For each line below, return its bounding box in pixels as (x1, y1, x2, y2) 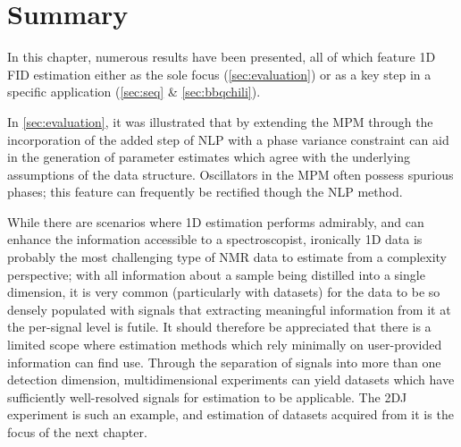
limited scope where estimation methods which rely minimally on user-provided (7, 335, 442, 354)
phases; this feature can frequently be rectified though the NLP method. (7, 182, 403, 201)
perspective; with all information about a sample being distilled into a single (7, 265, 425, 283)
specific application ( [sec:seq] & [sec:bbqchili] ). (7, 82, 261, 101)
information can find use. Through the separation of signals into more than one (7, 352, 441, 371)
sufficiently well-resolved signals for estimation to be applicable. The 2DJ (7, 387, 407, 406)
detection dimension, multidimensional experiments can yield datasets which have (7, 370, 455, 389)
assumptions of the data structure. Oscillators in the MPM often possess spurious (7, 164, 454, 183)
